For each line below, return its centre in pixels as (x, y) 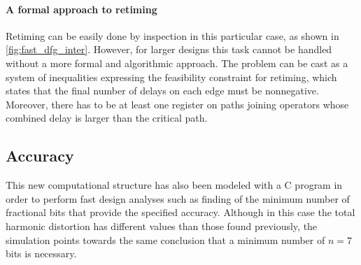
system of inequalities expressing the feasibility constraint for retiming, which (171, 77)
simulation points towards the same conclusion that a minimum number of (165, 239)
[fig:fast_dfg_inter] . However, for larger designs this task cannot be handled (169, 49)
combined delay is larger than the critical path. (107, 118)
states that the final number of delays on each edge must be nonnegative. (162, 91)
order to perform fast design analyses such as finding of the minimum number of (178, 198)
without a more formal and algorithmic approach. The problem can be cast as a (177, 63)
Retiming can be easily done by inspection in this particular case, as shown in (172, 35)
